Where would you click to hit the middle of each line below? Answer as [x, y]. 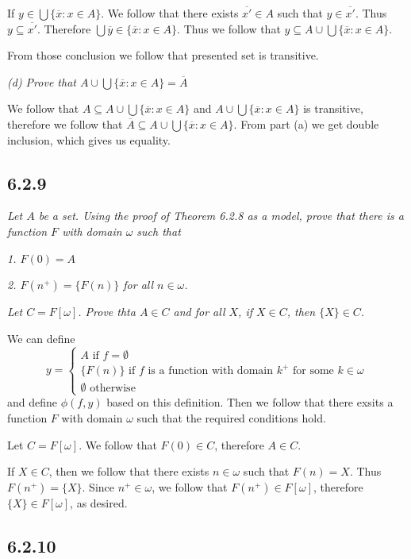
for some [313, 371]
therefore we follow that [65, 123]
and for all [199, 312]
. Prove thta [107, 312]
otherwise [113, 389]
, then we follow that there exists [129, 471]
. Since [98, 486]
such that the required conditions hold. [231, 418]
